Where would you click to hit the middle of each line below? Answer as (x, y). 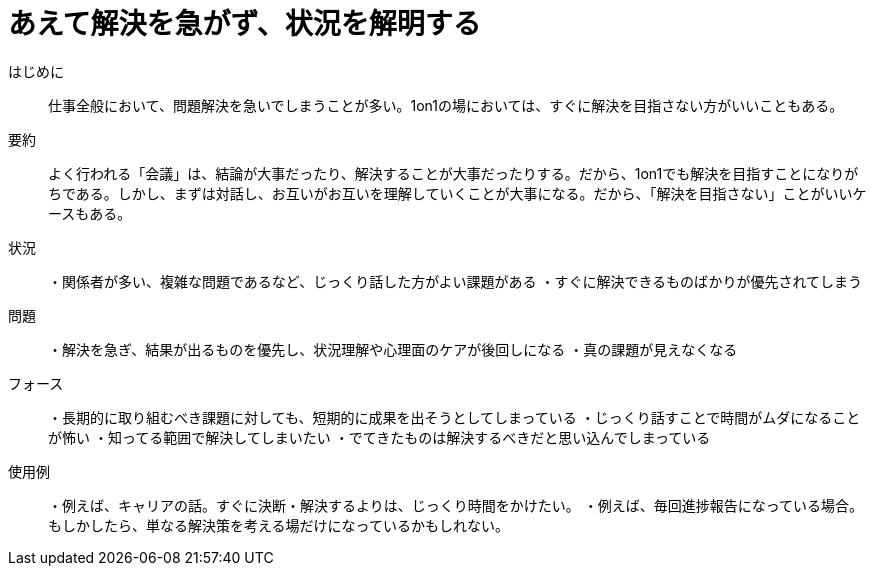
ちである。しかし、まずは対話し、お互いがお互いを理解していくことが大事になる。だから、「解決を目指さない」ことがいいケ (457, 193)
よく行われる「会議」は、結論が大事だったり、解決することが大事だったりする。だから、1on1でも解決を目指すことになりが (453, 173)
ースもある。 (90, 213)
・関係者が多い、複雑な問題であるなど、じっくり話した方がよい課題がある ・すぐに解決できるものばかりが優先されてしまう (455, 281)
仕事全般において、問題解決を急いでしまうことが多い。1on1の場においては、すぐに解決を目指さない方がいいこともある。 (446, 105)
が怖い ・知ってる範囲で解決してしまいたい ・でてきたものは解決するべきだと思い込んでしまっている (379, 437)
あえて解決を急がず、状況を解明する (244, 24)
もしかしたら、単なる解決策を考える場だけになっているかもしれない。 (278, 525)
